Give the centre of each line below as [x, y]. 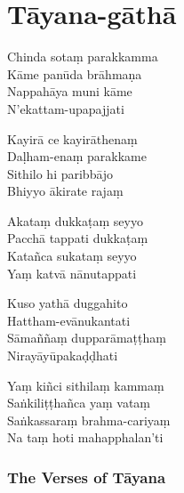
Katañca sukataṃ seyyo [72, 256]
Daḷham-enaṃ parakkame [77, 156]
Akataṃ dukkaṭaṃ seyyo [75, 220]
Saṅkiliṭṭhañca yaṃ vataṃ [79, 403]
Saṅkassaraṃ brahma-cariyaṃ [89, 420]
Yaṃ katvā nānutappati [72, 273]
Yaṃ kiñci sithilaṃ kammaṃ [86, 385]
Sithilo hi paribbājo [60, 173]
